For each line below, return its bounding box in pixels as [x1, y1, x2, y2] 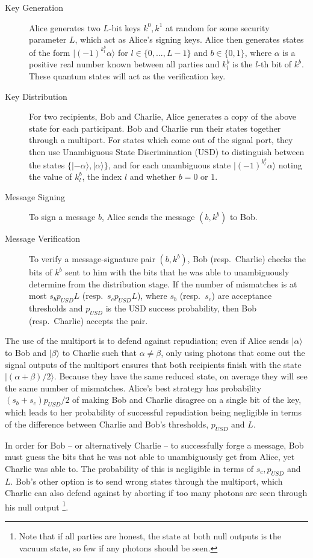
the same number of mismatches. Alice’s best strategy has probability [5, 381, 262, 394]
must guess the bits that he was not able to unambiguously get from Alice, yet [5, 450, 295, 463]
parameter [29, 33, 67, 46]
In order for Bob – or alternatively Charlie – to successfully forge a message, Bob [5, 438, 304, 451]
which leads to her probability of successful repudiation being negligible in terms [5, 406, 302, 419]
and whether [129, 170, 176, 183]
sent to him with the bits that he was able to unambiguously [65, 266, 290, 278]
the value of [29, 170, 72, 183]
